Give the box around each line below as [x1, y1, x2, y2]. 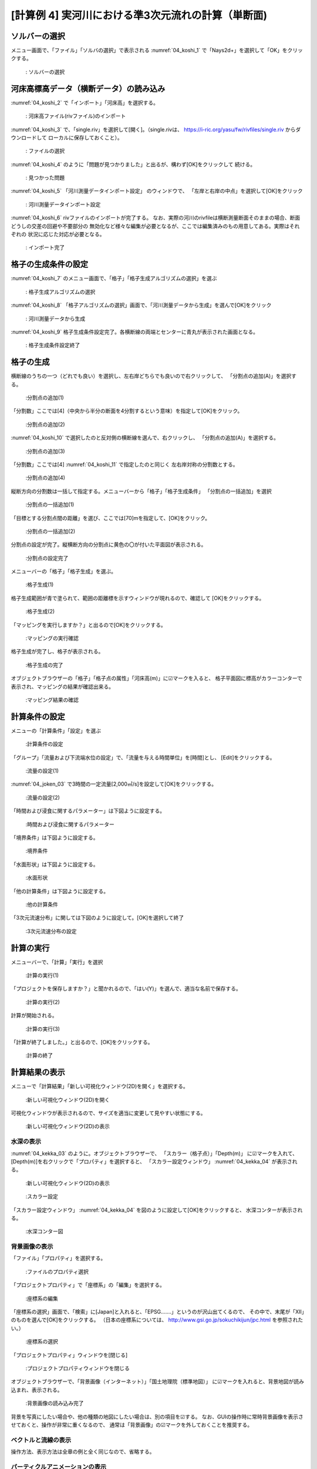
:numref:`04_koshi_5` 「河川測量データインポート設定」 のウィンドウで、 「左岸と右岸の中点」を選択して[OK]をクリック [11, 187, 303, 194]
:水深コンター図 [25, 1228, 64, 1235]
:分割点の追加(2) [25, 421, 65, 428]
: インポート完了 [25, 244, 65, 251]
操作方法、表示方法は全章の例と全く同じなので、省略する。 [11, 1448, 155, 1455]
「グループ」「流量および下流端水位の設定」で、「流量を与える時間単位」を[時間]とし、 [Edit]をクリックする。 [11, 754, 275, 761]
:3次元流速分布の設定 [25, 927, 77, 934]
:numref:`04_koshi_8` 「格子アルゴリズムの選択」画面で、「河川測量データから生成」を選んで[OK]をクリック [11, 301, 272, 308]
